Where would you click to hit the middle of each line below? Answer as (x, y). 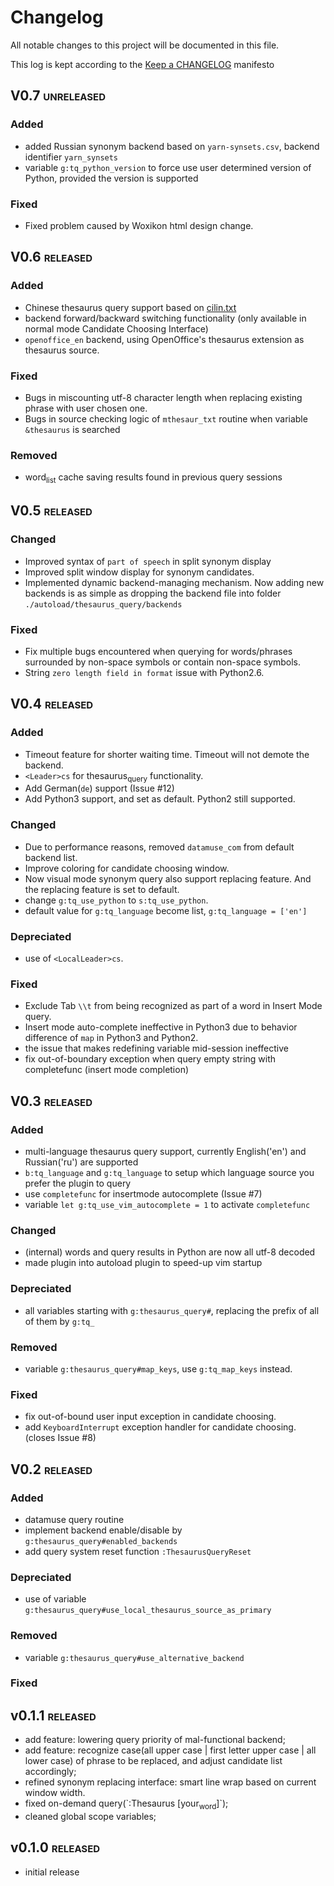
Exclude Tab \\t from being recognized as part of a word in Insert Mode (173, 1006)
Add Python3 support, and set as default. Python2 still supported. (160, 799)
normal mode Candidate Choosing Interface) (116, 328)
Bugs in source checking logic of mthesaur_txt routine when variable (166, 418)
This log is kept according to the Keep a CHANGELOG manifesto (142, 64)
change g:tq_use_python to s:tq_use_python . (116, 900)
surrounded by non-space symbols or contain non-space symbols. (163, 662)
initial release (52, 1872)
